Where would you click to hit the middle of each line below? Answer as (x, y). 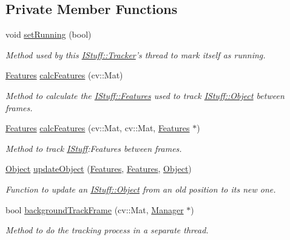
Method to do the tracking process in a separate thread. (107, 230)
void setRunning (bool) (49, 34)
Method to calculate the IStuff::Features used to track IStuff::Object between (145, 95)
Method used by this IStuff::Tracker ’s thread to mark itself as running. (136, 54)
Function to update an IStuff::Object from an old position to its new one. (141, 189)
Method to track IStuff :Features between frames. (94, 148)
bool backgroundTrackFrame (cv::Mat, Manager (95, 209)
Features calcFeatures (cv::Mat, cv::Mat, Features (98, 128)
